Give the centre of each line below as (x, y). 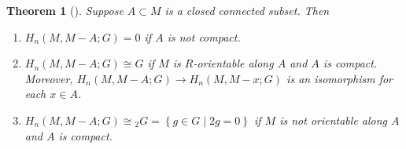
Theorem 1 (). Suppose (65, 10)
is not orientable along (334, 120)
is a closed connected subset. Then (247, 10)
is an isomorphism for (340, 78)
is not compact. (204, 36)
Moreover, (49, 78)
